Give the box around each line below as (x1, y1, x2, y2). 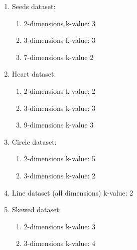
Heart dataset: (12, 69, 56, 79)
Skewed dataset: (12, 204, 61, 215)
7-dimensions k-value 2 (24, 51, 94, 62)
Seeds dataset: (12, 1, 56, 11)
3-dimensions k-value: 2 (24, 170, 96, 180)
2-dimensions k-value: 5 (24, 153, 96, 164)
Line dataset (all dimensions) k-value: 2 (12, 187, 133, 198)
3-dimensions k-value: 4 (24, 238, 96, 248)
